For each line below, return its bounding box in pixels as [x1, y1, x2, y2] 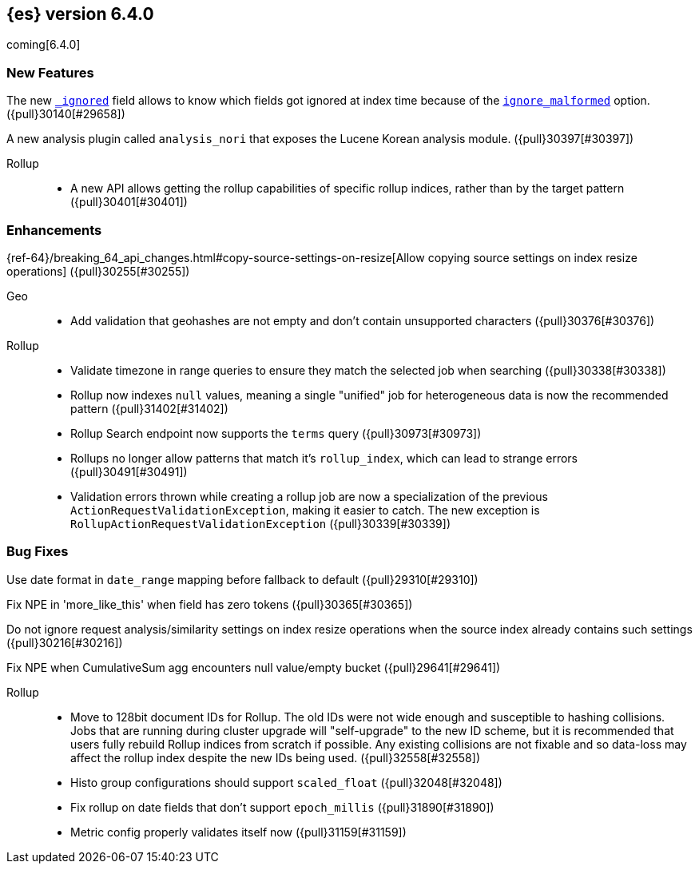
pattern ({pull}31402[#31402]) [70, 401, 228, 415]
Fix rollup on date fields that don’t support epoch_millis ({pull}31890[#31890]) [70, 800, 494, 814]
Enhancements [6, 221, 102, 238]
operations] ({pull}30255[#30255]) [6, 264, 190, 278]
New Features [6, 64, 94, 81]
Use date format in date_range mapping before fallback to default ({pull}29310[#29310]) [6, 572, 479, 586]
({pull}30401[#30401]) [70, 195, 188, 209]
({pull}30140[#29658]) [6, 107, 125, 121]
